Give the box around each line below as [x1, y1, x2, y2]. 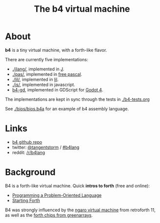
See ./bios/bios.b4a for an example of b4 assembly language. [5, 106, 129, 111]
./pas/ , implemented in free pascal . [12, 71, 82, 77]
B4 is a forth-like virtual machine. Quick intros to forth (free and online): [5, 182, 150, 189]
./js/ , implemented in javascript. [12, 82, 76, 88]
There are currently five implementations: [5, 56, 89, 62]
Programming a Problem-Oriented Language [12, 192, 102, 198]
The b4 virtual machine [34, 3, 130, 15]
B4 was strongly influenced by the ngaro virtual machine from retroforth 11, [5, 207, 156, 213]
